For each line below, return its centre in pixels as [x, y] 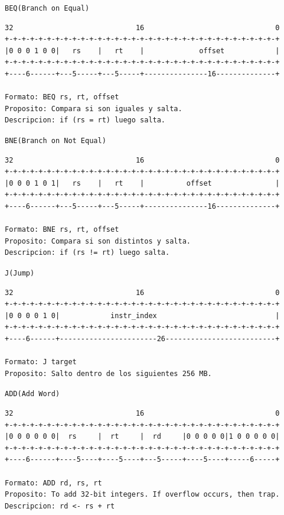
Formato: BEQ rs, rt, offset [62, 97]
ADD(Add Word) [32, 394]
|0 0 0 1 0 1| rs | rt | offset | [142, 183]
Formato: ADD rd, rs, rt [53, 483]
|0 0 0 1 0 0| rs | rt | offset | [142, 51]
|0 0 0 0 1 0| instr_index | [142, 315]
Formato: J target [41, 362]
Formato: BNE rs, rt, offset [62, 230]
